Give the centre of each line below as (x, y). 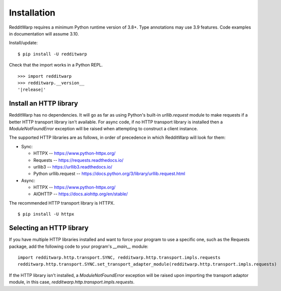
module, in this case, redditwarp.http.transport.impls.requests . (72, 282)
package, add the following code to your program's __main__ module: (79, 246)
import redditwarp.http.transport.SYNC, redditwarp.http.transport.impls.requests (119, 257)
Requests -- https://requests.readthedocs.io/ (78, 160)
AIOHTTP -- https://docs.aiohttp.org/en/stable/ (81, 194)
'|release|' (32, 90)
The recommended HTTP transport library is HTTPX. (62, 203)
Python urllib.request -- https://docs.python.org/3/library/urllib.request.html (109, 174)
